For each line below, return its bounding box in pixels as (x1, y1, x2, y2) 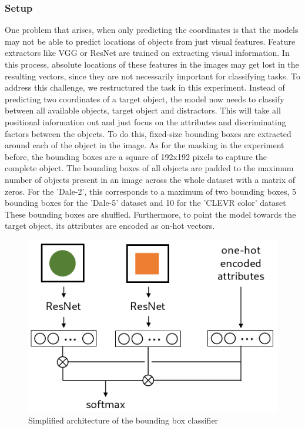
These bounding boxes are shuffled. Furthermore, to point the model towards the (5, 208, 296, 220)
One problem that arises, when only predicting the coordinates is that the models (5, 24, 299, 36)
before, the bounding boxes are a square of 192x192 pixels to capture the (5, 150, 267, 162)
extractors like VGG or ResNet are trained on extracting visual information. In (5, 46, 290, 59)
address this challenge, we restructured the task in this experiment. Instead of (5, 81, 285, 94)
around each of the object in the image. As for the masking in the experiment (5, 139, 284, 151)
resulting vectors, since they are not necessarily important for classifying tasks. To (5, 69, 300, 82)
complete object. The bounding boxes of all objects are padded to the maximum (5, 162, 294, 174)
